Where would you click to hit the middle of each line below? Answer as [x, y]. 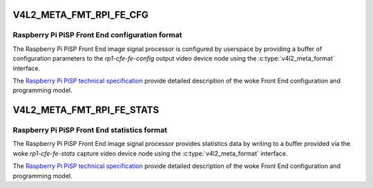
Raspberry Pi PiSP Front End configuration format [97, 35]
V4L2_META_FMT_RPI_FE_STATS [86, 110]
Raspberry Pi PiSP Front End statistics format [90, 130]
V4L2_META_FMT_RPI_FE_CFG [80, 15]
